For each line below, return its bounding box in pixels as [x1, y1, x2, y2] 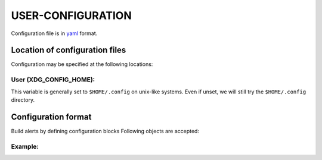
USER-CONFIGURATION [11, 9, 132, 22]
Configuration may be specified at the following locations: [11, 61, 153, 68]
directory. [11, 96, 35, 103]
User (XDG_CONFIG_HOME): [11, 76, 95, 84]
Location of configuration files [11, 45, 126, 55]
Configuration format [11, 112, 92, 122]
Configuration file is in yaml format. [11, 30, 98, 37]
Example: [11, 142, 39, 150]
